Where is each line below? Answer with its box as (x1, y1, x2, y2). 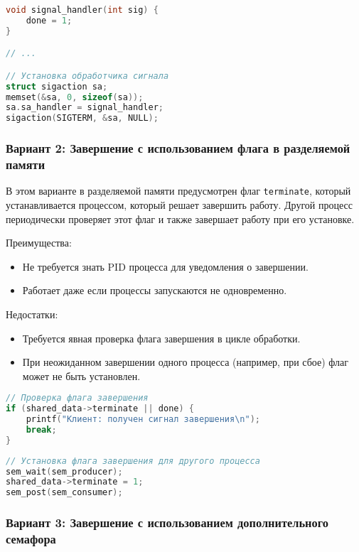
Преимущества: (6, 235, 72, 250)
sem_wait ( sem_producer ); (6, 466, 123, 477)
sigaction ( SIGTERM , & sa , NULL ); (6, 113, 159, 124)
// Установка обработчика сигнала (6, 70, 169, 81)
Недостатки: (6, 306, 58, 321)
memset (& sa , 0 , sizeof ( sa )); (6, 92, 144, 102)
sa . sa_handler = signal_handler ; (6, 102, 164, 113)
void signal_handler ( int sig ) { (6, 5, 159, 15)
